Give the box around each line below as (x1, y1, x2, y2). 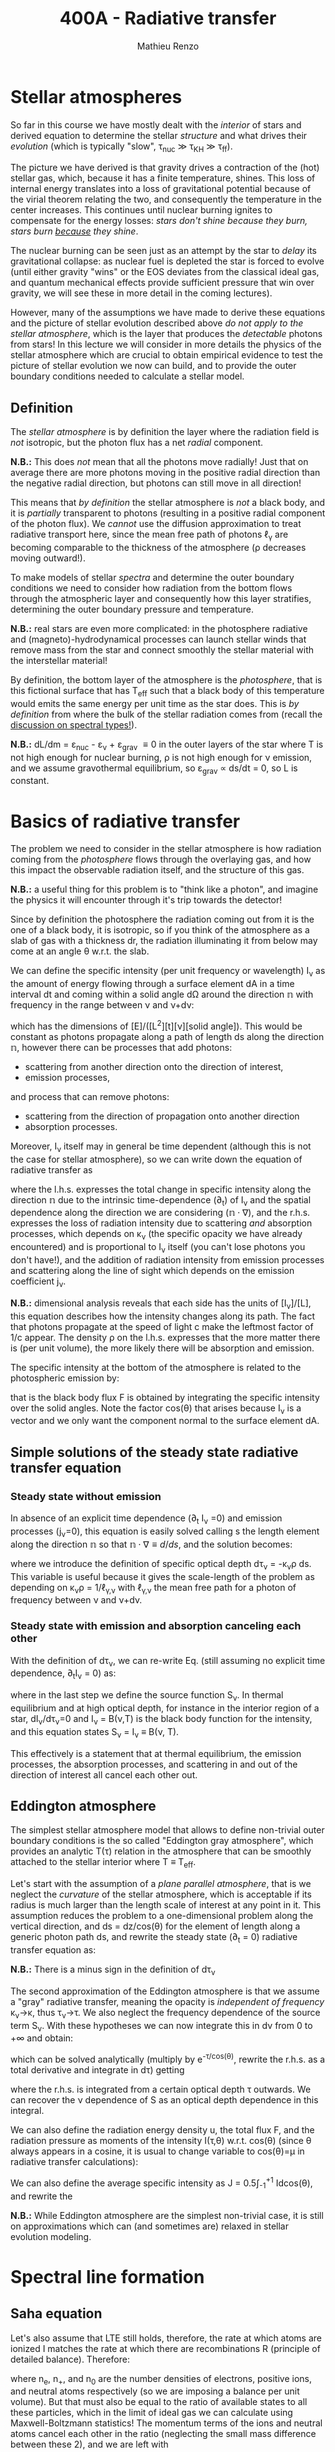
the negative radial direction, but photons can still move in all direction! (10, 477, 302, 489)
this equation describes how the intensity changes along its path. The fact (10, 1310, 316, 1322)
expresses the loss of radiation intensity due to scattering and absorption (10, 1217, 313, 1229)
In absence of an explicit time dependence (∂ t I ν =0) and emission (10, 1512, 283, 1526)
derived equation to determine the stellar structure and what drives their (10, 129, 308, 141)
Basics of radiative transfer (10, 810, 241, 832)
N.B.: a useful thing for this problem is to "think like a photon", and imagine (10, 883, 319, 896)
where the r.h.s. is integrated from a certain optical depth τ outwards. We (10, 2083, 312, 2096)
